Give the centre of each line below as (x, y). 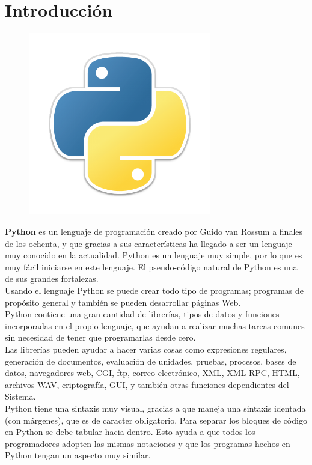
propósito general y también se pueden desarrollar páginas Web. (123, 302)
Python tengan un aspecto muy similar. (78, 455)
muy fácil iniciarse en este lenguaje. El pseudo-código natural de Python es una (151, 266)
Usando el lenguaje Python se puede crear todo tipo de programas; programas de (154, 290)
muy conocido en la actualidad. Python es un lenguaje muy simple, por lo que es (154, 255)
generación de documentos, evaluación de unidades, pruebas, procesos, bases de (151, 361)
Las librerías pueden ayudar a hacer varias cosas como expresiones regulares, (146, 349)
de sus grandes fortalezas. (52, 278)
